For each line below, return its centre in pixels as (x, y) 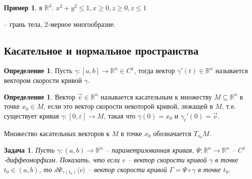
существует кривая (32, 115)
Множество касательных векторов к (57, 133)
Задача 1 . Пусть (29, 150)
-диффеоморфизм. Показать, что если (62, 160)
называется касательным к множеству (156, 96)
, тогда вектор (154, 70)
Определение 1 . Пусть (38, 70)
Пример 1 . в (23, 7)
